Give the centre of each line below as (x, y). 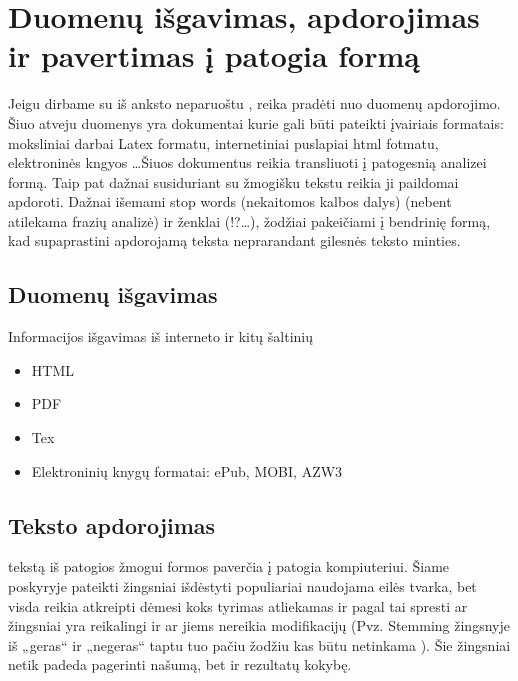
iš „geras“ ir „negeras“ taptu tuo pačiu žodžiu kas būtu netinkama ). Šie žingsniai (259, 644)
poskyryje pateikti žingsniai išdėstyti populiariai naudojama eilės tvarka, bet (242, 586)
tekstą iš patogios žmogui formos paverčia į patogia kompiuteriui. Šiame (229, 566)
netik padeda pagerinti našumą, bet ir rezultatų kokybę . (180, 664)
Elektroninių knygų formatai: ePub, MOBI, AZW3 (187, 470)
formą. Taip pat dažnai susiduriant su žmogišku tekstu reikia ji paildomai (233, 181)
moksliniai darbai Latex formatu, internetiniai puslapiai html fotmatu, (223, 142)
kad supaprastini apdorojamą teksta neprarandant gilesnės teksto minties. (234, 240)
